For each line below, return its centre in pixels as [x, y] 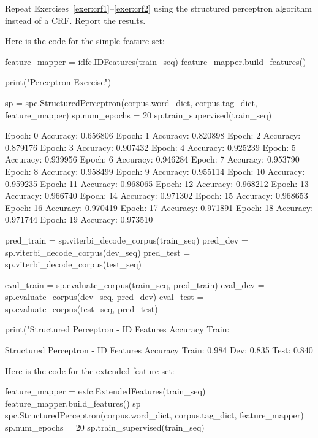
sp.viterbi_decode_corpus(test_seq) [73, 264]
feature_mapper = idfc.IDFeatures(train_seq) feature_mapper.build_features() [156, 61]
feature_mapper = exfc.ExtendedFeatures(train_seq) [105, 391]
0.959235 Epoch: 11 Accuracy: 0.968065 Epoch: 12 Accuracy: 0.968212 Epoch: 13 [157, 183]
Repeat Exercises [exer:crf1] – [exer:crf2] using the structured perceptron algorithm [158, 8]
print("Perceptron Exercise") [58, 82]
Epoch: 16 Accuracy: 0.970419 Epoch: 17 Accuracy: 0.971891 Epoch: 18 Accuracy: [159, 207]
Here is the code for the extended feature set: [90, 370]
